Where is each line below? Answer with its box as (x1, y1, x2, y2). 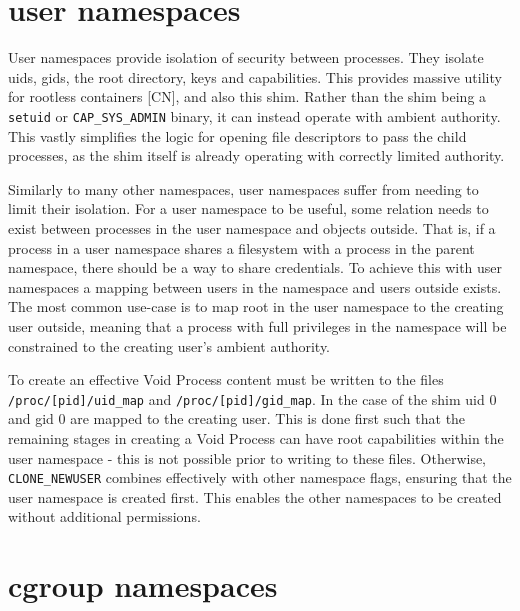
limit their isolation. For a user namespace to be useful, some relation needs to (8, 198, 489, 219)
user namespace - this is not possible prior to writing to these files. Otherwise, (8, 447, 487, 468)
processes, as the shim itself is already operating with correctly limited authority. (8, 145, 505, 166)
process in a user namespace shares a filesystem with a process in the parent (8, 237, 475, 258)
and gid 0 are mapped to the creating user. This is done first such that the (8, 408, 466, 429)
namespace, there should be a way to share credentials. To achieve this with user (8, 257, 503, 278)
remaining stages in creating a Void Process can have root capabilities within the (8, 427, 504, 448)
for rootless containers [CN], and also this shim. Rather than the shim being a (8, 86, 487, 107)
